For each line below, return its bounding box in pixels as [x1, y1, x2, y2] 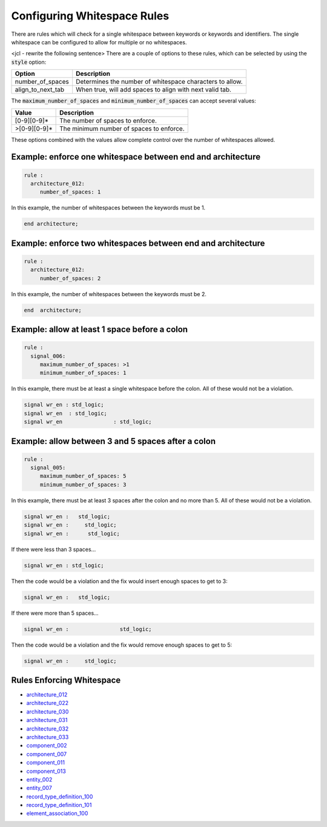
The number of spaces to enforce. [59, 116, 157, 124]
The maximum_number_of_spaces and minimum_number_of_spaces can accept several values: [11, 97, 257, 104]
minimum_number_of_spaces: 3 [39, 481, 127, 488]
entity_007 [26, 785, 53, 792]
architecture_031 [26, 717, 68, 724]
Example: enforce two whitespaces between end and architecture [11, 238, 265, 248]
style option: [11, 58, 47, 66]
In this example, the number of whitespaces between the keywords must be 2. [11, 290, 207, 297]
